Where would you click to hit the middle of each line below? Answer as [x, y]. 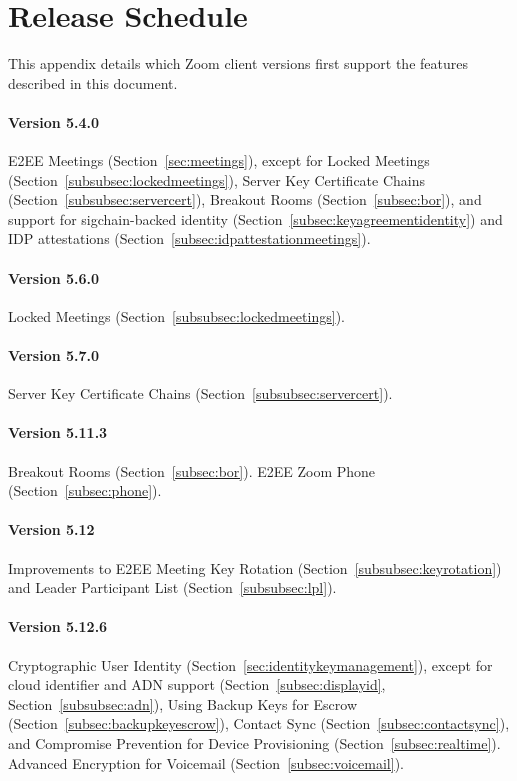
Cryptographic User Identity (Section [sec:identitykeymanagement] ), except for [250, 664]
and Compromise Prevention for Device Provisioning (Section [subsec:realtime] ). [254, 743]
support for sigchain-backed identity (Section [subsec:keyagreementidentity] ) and [255, 218]
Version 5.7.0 [54, 355]
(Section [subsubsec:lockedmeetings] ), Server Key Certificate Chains [217, 179]
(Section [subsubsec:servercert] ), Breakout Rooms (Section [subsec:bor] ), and [245, 199]
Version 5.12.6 [58, 626]
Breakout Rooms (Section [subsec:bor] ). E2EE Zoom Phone [192, 470]
